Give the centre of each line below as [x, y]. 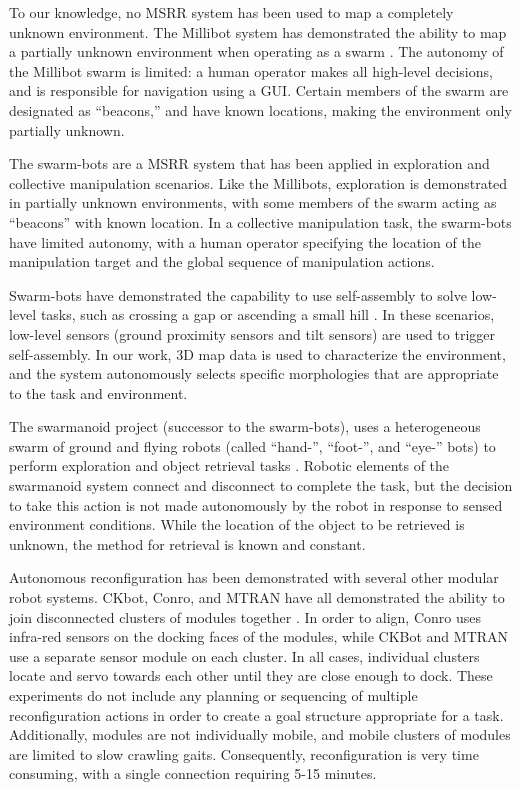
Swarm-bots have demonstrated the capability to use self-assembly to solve [238, 294]
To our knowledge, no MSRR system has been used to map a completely [231, 12]
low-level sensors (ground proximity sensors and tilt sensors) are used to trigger [252, 333]
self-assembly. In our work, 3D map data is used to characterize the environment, [257, 353]
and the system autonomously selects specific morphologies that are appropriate [254, 373]
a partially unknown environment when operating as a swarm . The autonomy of [256, 51]
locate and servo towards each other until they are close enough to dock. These [251, 675]
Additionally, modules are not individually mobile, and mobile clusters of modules [260, 734]
